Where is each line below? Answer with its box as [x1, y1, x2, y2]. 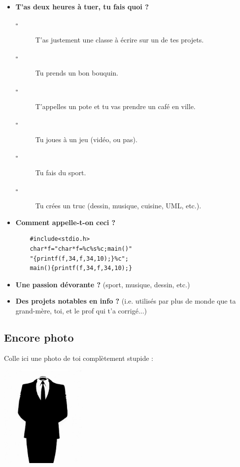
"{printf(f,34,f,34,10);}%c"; [30, 255, 129, 262]
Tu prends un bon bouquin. [35, 68, 118, 78]
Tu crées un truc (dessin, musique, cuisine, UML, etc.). [35, 200, 202, 211]
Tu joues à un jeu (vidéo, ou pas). [35, 134, 137, 144]
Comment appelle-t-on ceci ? [15, 217, 116, 227]
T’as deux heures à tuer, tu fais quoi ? [15, 1, 149, 11]
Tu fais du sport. [35, 167, 86, 177]
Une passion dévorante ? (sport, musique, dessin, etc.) [15, 279, 190, 289]
